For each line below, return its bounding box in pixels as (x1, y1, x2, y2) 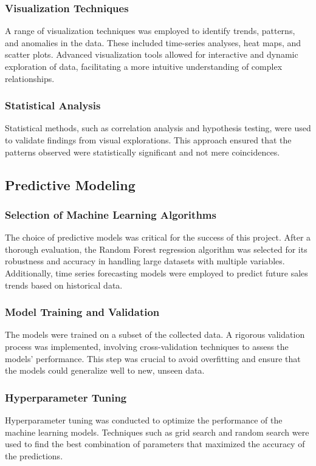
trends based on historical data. (5, 278, 123, 291)
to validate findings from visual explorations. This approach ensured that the (5, 134, 292, 146)
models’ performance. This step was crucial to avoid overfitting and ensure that (5, 352, 301, 365)
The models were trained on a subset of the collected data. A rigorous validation (5, 328, 305, 341)
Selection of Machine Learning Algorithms (5, 207, 216, 222)
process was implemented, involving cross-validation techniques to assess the (5, 340, 289, 352)
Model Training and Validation (5, 304, 160, 320)
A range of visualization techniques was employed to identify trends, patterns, (5, 24, 295, 37)
